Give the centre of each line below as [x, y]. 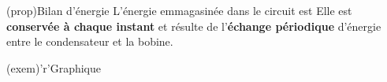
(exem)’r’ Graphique [54, 67]
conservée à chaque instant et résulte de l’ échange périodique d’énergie [194, 26]
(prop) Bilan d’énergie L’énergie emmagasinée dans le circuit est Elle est [179, 10]
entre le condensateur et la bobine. [90, 41]
